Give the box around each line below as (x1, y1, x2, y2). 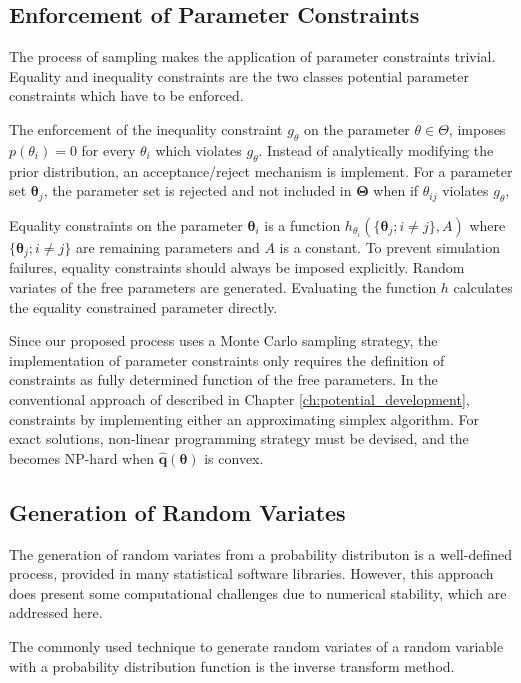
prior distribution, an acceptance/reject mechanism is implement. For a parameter (9, 160, 513, 181)
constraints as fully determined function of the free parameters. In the (9, 369, 438, 390)
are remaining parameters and (75, 236, 260, 257)
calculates (453, 277, 513, 298)
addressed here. (9, 602, 103, 623)
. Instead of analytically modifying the (258, 139, 494, 160)
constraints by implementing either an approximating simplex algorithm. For (9, 408, 480, 429)
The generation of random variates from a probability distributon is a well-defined (9, 543, 512, 564)
